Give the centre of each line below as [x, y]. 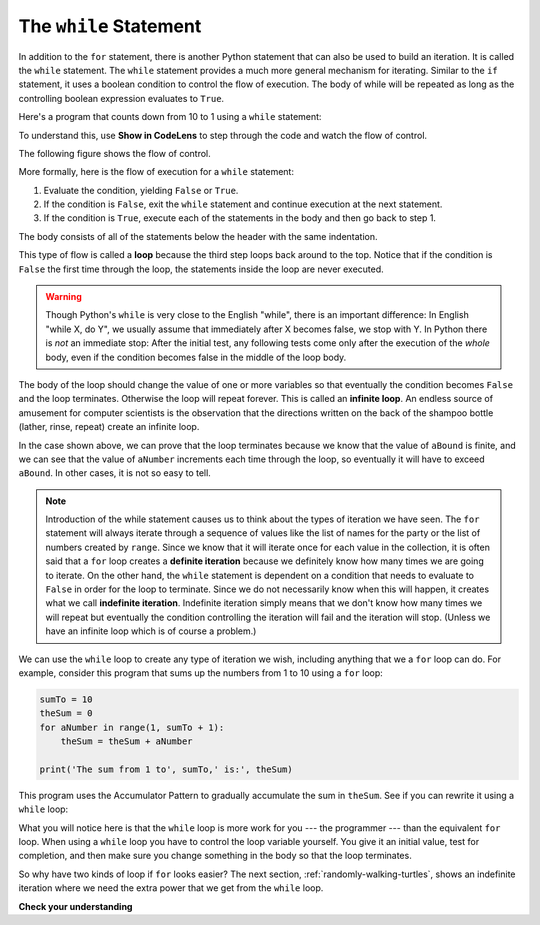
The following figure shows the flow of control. [114, 153]
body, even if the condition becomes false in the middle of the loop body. [196, 357]
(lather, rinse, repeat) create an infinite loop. [109, 427]
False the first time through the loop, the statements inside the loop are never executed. [201, 269]
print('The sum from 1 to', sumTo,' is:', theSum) [166, 769]
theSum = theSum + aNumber [127, 741]
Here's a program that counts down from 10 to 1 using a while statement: [170, 117]
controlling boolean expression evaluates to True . [121, 98]
